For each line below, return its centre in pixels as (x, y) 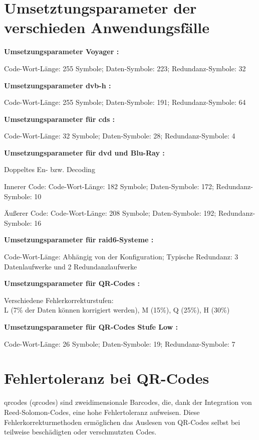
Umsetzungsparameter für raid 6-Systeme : (79, 240)
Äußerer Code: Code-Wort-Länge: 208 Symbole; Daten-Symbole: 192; (110, 213)
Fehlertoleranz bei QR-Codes (107, 378)
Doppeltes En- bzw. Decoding (50, 169)
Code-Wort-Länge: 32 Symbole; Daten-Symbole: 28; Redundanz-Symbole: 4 (120, 136)
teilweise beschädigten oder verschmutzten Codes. (80, 432)
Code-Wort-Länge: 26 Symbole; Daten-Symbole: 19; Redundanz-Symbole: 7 (120, 343)
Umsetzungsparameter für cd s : (60, 119)
